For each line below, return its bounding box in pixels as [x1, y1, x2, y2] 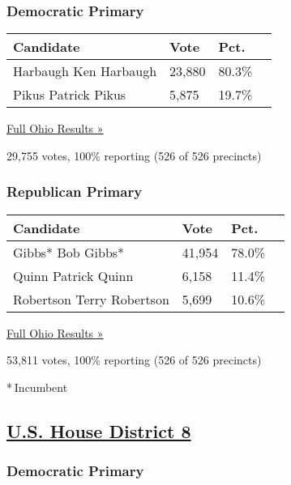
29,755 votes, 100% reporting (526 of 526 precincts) [6, 147, 262, 164]
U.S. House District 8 [6, 418, 191, 443]
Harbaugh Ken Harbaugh [13, 62, 157, 81]
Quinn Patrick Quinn [13, 266, 134, 285]
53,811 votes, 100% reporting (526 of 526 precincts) [6, 351, 262, 368]
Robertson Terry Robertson [13, 289, 169, 308]
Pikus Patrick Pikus [13, 85, 126, 104]
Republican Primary [6, 181, 143, 202]
